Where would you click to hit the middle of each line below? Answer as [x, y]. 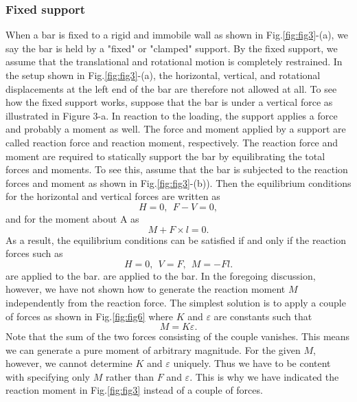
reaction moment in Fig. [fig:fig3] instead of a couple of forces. [134, 390]
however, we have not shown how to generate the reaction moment [146, 289]
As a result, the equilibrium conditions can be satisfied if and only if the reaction [176, 239]
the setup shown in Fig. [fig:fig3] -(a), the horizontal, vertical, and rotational [163, 75]
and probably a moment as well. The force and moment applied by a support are [176, 129]
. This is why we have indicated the [264, 376]
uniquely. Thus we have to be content [252, 363]
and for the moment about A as [72, 218]
